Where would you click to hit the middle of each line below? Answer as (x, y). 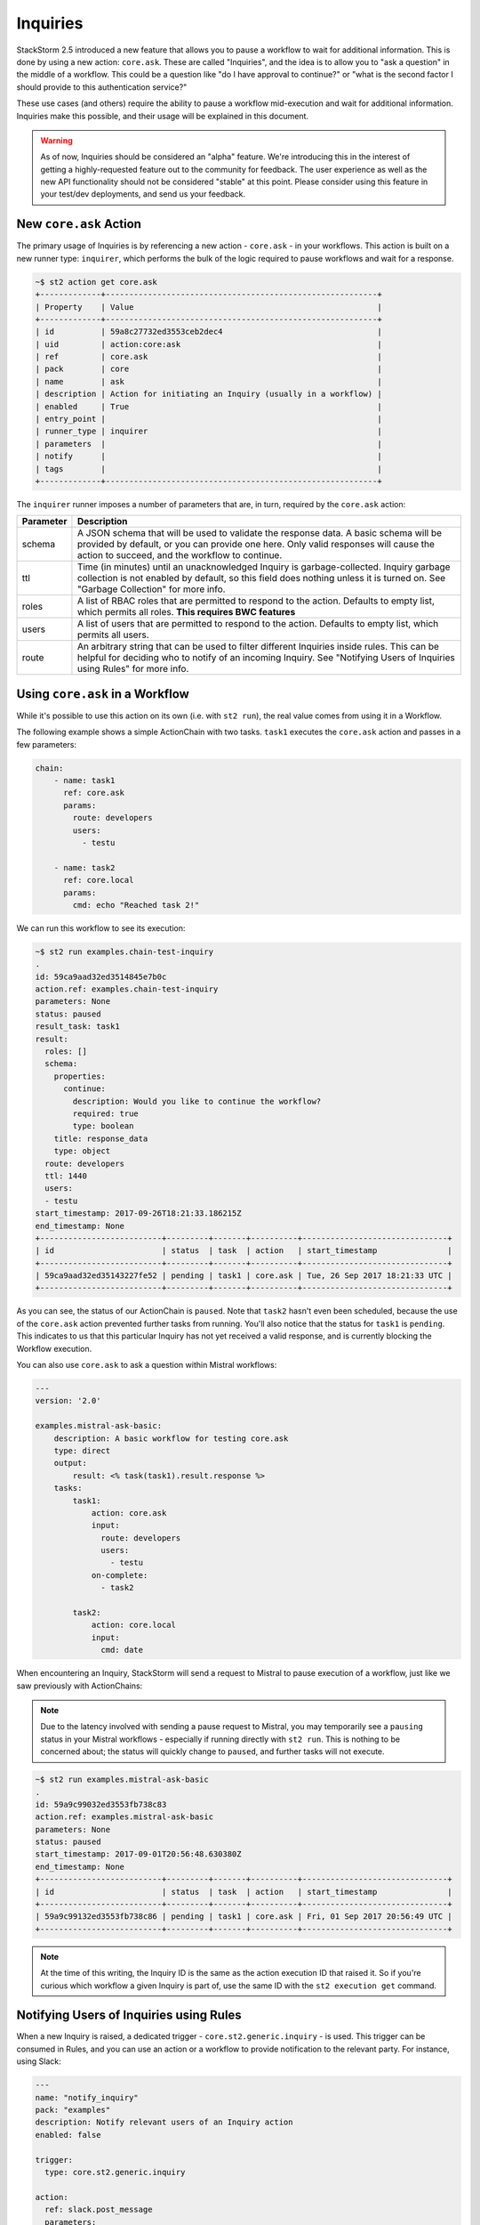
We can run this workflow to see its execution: (101, 928)
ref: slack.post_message (99, 2210)
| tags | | (208, 469)
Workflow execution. (54, 1348)
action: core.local (134, 1625)
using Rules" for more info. (133, 669)
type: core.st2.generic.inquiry (115, 2172)
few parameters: (47, 744)
